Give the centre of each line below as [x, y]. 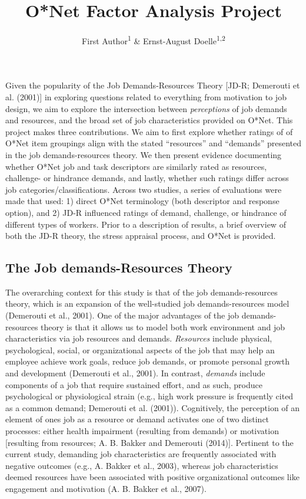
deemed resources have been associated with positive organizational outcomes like [152, 477]
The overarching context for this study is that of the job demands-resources [142, 292]
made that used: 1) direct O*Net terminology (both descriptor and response [142, 201]
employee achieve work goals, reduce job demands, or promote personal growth [148, 361]
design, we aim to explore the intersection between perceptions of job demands [146, 108]
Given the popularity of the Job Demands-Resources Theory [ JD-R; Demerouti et [153, 85]
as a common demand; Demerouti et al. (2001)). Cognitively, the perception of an [153, 407]
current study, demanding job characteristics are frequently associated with [141, 454]
